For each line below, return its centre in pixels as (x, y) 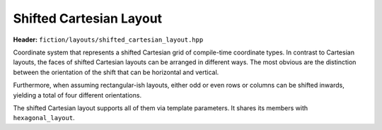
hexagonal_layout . (44, 118)
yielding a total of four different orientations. (77, 95)
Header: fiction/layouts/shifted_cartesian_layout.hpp (108, 40)
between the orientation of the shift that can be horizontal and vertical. (116, 72)
